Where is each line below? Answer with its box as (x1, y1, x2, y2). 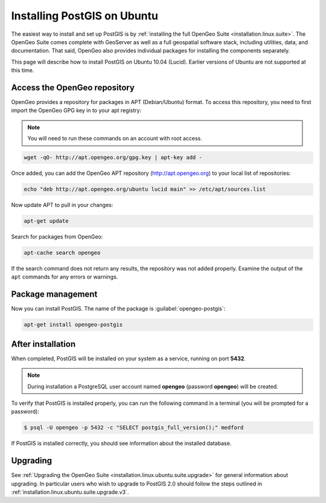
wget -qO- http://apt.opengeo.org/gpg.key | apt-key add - (24, 154, 202, 161)
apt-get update (24, 218, 69, 225)
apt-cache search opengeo (24, 249, 101, 257)
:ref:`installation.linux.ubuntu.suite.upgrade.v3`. (11, 488, 129, 496)
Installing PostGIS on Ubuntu (11, 9, 158, 22)
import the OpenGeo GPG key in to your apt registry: (11, 107, 142, 114)
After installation (11, 339, 75, 349)
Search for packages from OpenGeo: (11, 233, 103, 240)
